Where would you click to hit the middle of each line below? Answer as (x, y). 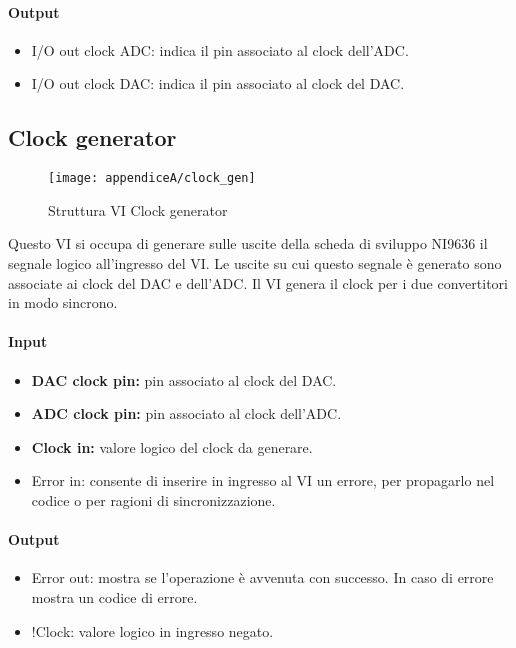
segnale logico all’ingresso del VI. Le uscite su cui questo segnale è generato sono (255, 263)
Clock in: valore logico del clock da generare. (172, 446)
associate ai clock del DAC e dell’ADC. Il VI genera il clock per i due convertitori (258, 282)
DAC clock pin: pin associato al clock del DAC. (184, 379)
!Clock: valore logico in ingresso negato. (152, 630)
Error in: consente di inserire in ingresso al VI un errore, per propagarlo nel (263, 480)
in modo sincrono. (63, 302)
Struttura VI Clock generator (138, 209)
